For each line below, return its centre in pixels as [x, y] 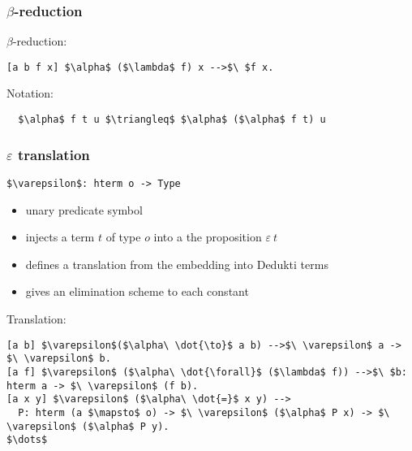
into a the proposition [208, 237]
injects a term [60, 237]
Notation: [30, 93]
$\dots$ [27, 440]
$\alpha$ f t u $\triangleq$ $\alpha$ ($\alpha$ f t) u [172, 120]
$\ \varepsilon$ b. [59, 359]
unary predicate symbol [84, 209]
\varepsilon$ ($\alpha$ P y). [88, 426]
